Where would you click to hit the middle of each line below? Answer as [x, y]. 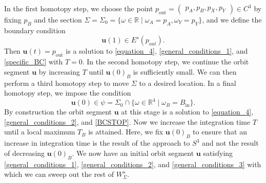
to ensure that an [220, 132]
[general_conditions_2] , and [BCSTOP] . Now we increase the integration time [127, 121]
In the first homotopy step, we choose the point [79, 8]
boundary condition [35, 30]
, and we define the [232, 19]
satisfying [218, 153]
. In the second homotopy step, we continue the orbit [166, 62]
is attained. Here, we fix [126, 132]
